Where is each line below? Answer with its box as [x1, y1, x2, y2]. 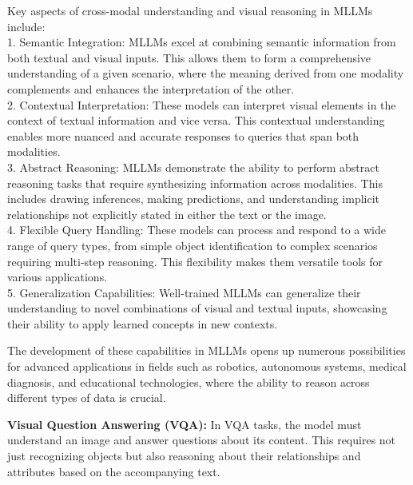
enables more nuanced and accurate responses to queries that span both [7, 127, 359, 144]
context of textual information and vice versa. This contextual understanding [7, 112, 385, 129]
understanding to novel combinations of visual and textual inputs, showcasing [7, 300, 387, 316]
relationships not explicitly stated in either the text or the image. [7, 205, 327, 222]
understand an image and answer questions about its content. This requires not [7, 431, 396, 448]
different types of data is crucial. [7, 389, 166, 406]
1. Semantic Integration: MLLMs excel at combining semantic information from [7, 34, 396, 50]
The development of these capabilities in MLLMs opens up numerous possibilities [7, 342, 406, 359]
